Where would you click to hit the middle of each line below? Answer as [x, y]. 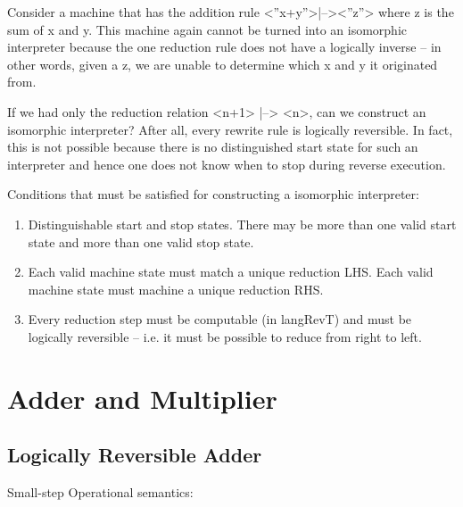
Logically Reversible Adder [135, 455]
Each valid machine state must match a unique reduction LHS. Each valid [231, 272]
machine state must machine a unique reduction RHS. [176, 289]
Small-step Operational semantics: [100, 492]
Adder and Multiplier [142, 398]
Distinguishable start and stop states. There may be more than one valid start [242, 224]
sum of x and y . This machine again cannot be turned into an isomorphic [207, 29]
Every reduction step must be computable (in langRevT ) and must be [220, 319]
